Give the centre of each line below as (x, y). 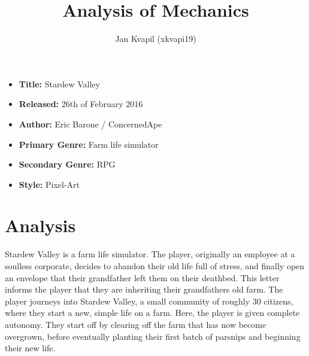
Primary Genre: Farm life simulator (89, 144)
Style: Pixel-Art (49, 184)
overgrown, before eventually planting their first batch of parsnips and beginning (153, 336)
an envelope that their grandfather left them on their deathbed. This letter (142, 277)
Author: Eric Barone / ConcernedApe (90, 124)
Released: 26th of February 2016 (81, 104)
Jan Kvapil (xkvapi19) (156, 39)
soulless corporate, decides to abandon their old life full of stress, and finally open (155, 266)
